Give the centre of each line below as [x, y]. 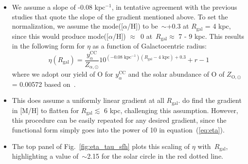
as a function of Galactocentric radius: [150, 46]
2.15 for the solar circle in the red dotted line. [155, 156]
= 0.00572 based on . [44, 84]
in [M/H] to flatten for [45, 110]
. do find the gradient [210, 100]
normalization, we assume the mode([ [67, 26]
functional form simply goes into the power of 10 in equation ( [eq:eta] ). [118, 129]
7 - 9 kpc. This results [212, 36]
